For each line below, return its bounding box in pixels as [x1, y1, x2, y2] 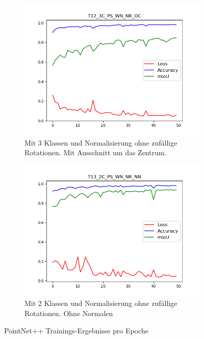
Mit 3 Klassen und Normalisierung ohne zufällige [24, 137, 177, 148]
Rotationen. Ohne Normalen [24, 307, 113, 318]
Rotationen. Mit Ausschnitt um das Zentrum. [24, 147, 167, 158]
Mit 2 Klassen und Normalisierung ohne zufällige [24, 298, 177, 308]
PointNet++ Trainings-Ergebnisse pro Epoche [4, 325, 148, 335]
